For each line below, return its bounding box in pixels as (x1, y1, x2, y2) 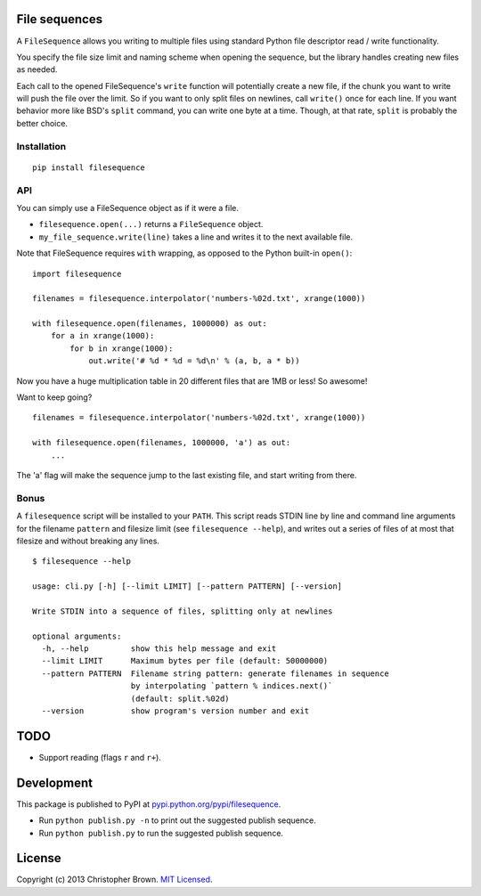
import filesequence (32, 268, 122, 279)
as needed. (16, 64, 58, 75)
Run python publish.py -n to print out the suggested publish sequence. (38, 815, 316, 826)
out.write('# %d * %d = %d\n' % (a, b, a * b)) (88, 356, 300, 366)
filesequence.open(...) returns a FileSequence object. (38, 219, 264, 230)
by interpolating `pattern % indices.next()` (130, 681, 333, 691)
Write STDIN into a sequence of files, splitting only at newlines (32, 606, 333, 616)
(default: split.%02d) (130, 693, 231, 704)
